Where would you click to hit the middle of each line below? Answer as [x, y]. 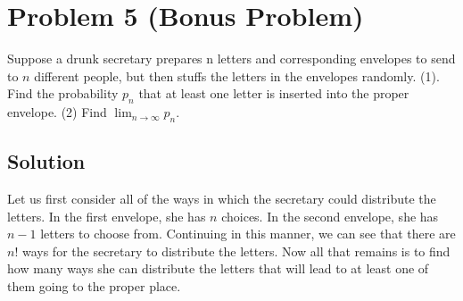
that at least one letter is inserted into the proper [274, 93]
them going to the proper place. [94, 286]
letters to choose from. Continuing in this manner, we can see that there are [248, 234]
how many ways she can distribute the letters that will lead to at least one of [218, 268]
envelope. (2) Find [57, 112]
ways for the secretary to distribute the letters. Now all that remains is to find [236, 251]
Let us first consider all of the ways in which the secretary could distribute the [222, 199]
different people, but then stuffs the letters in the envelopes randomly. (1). [237, 75]
